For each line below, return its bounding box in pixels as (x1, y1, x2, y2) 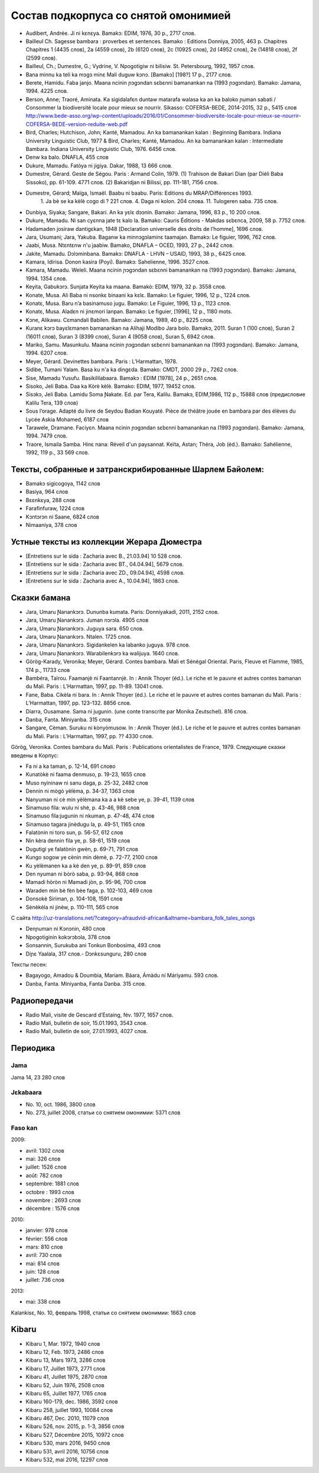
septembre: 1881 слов (25, 1180, 79, 1187)
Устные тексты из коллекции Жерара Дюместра (11, 536, 202, 547)
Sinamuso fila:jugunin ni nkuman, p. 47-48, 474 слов (25, 812, 155, 819)
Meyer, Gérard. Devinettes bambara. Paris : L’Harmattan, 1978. (25, 358, 178, 365)
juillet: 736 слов (25, 1276, 64, 1284)
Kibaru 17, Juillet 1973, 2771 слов (25, 1365, 106, 1372)
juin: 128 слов (25, 1268, 60, 1275)
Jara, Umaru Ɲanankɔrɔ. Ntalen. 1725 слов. (25, 633, 132, 641)
